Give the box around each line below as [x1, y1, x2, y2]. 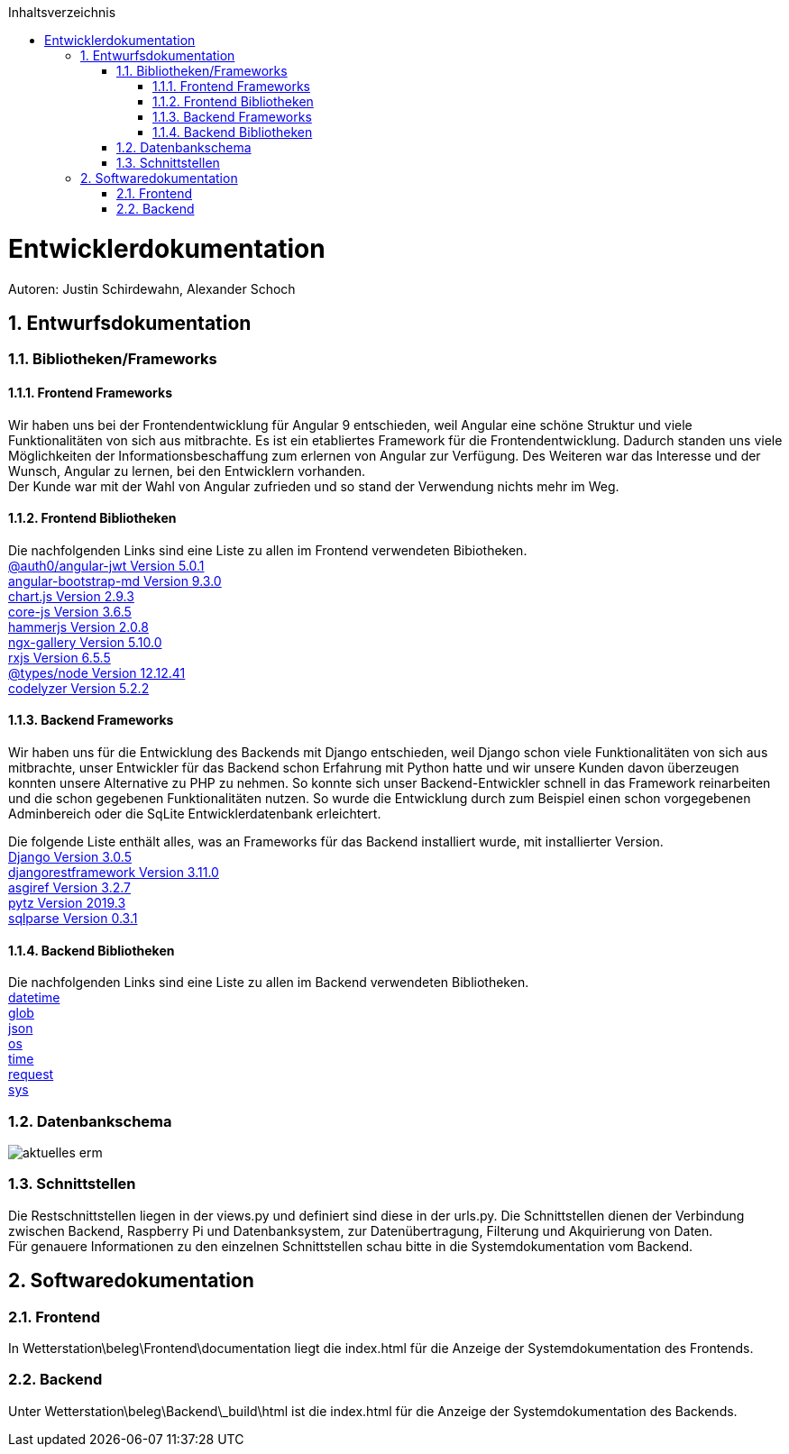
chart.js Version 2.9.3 [8, 588, 134, 604]
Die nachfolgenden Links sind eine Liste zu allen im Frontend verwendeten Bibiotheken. [8, 542, 528, 558]
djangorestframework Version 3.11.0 [8, 864, 219, 880]
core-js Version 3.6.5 [8, 603, 132, 619]
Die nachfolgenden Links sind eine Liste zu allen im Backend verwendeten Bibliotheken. [8, 974, 529, 991]
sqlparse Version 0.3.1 [8, 910, 138, 926]
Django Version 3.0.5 [8, 849, 132, 864]
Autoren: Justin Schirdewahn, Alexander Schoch [8, 280, 296, 297]
